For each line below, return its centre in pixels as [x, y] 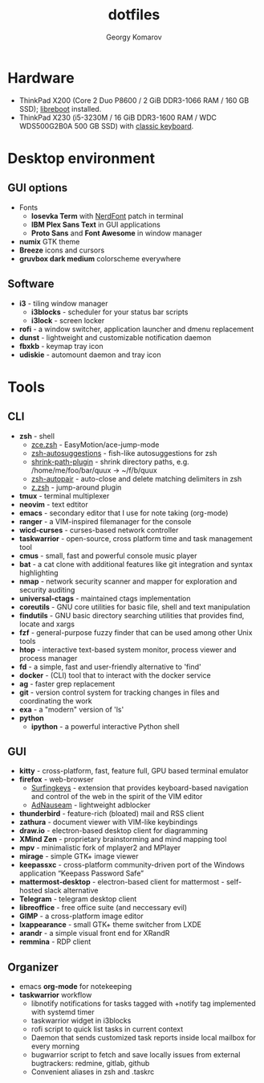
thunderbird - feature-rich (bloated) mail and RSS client [112, 814]
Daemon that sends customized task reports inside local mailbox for [143, 1038]
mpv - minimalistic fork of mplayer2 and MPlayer [100, 848]
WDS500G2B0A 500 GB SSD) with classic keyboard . [106, 125]
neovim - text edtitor [54, 504]
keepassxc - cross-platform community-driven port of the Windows [132, 865]
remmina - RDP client [55, 941]
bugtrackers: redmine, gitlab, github [90, 1064]
